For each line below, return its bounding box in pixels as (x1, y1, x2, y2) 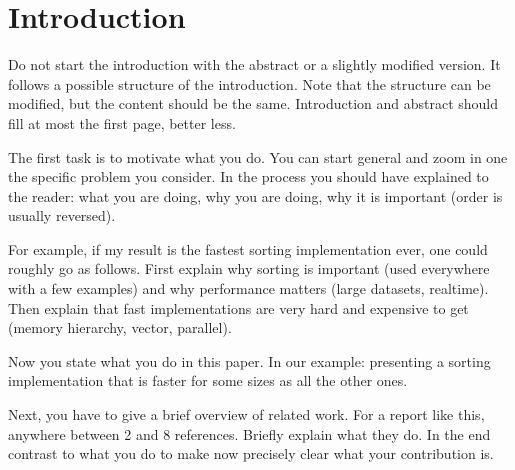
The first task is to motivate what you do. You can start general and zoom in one (8, 146, 508, 167)
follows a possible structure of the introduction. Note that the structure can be (8, 73, 491, 94)
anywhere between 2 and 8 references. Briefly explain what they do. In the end (8, 423, 491, 444)
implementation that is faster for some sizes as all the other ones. (8, 370, 408, 391)
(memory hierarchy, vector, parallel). (8, 317, 232, 338)
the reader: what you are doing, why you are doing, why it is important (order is (8, 185, 503, 206)
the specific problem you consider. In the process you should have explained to (8, 166, 489, 187)
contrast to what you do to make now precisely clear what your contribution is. (8, 443, 494, 464)
